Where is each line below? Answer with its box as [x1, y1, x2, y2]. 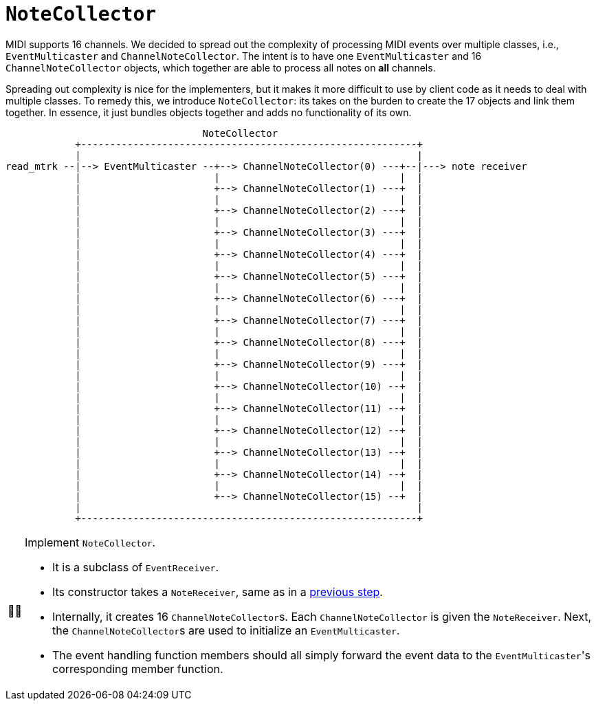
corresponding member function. [52, 661, 223, 676]
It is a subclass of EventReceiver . [52, 560, 219, 574]
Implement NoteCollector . [25, 535, 156, 549]
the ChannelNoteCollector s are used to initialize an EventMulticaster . [52, 623, 400, 637]
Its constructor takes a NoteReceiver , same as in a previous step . [52, 584, 383, 599]
